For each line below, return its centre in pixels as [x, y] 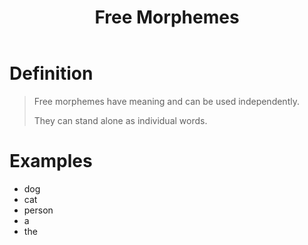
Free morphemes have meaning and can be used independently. [166, 101]
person [38, 210]
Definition [51, 73]
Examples [51, 161]
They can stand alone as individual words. [120, 120]
